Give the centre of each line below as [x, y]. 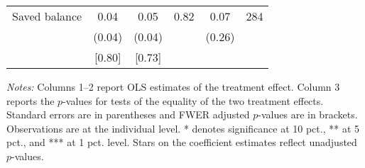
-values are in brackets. [308, 114]
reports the [31, 100]
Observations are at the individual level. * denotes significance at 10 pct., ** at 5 [183, 128]
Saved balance [47, 16]
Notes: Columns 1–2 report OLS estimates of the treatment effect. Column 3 [173, 86]
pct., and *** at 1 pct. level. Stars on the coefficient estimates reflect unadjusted [182, 142]
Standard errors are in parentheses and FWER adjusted [128, 114]
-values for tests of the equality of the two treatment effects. [193, 100]
